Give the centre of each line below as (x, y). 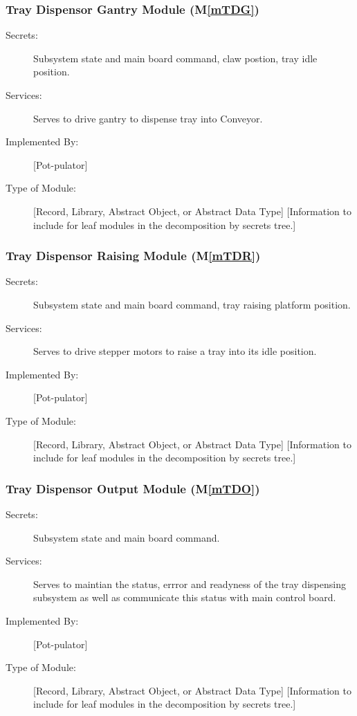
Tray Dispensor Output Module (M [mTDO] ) (133, 488)
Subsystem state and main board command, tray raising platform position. (192, 304)
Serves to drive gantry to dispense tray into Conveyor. (148, 118)
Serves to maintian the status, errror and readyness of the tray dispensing (190, 584)
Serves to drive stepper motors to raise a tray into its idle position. (175, 351)
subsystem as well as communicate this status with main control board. (185, 597)
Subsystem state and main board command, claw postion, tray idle (175, 58)
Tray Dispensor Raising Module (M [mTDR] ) (133, 256)
